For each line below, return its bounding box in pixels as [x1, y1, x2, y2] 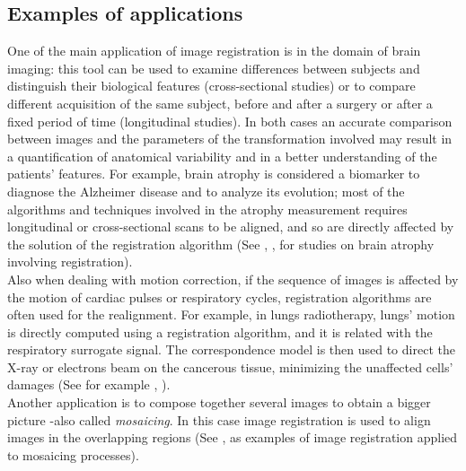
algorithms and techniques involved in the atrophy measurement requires [7, 199, 408, 218]
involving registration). [7, 252, 133, 271]
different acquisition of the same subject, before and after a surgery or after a [7, 93, 433, 112]
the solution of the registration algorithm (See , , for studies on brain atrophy [7, 234, 435, 253]
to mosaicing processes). [7, 445, 139, 464]
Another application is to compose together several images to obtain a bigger [7, 393, 431, 412]
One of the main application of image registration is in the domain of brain [7, 41, 421, 60]
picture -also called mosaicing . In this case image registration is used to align [7, 410, 431, 429]
